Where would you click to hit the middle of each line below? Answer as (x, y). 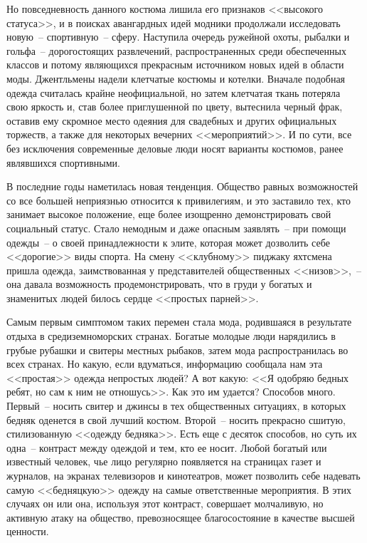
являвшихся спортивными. (63, 162)
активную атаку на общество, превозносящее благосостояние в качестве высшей (181, 517)
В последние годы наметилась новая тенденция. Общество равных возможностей (182, 186)
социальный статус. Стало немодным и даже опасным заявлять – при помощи (176, 228)
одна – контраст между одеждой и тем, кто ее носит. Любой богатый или (167, 447)
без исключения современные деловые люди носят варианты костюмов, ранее (175, 148)
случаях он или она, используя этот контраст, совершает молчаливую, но (165, 503)
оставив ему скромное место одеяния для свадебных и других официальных (172, 120)
